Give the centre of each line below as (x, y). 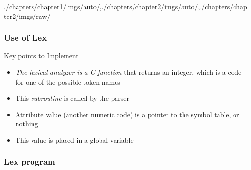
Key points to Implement (41, 56)
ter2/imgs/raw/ (27, 16)
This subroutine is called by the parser (72, 98)
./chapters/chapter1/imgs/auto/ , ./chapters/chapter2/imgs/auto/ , (102, 6)
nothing (27, 124)
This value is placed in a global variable (74, 140)
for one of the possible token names (68, 81)
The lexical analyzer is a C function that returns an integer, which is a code (128, 72)
